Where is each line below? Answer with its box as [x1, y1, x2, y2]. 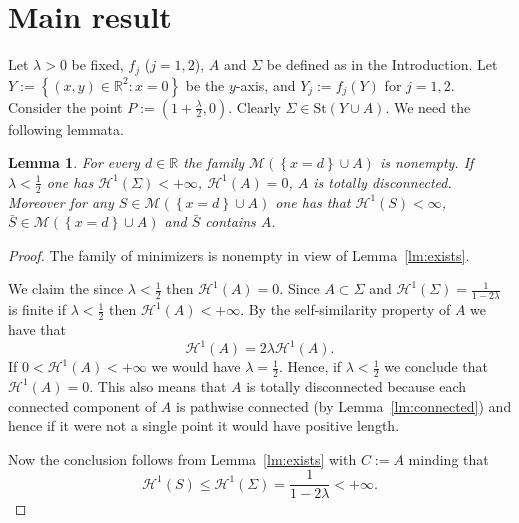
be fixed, [71, 54, 124, 75]
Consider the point [8, 96, 123, 117]
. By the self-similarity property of [240, 299, 451, 320]
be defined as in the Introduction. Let [266, 54, 498, 75]
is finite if [8, 299, 67, 320]
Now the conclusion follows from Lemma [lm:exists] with [8, 448, 357, 469]
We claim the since [8, 278, 124, 299]
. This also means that [89, 375, 227, 396]
